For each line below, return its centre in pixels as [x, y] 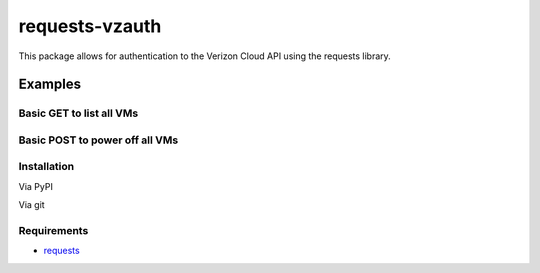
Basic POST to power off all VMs [98, 140]
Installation [46, 167]
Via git [31, 205]
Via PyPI [36, 186]
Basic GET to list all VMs [78, 113]
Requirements [53, 230]
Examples [50, 84]
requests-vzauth [90, 26]
